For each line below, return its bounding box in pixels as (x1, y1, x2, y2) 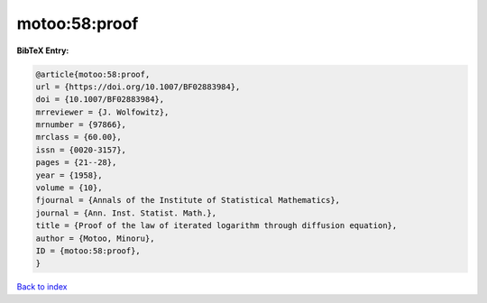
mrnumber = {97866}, (35, 120, 126, 130)
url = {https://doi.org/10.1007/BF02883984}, (35, 81, 241, 92)
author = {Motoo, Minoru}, (35, 233, 155, 243)
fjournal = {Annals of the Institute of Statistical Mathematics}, (35, 195, 341, 206)
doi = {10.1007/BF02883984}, (35, 95, 165, 105)
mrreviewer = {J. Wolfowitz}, (35, 106, 170, 117)
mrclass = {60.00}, (35, 132, 122, 142)
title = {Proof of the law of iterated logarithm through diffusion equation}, (35, 221, 398, 231)
